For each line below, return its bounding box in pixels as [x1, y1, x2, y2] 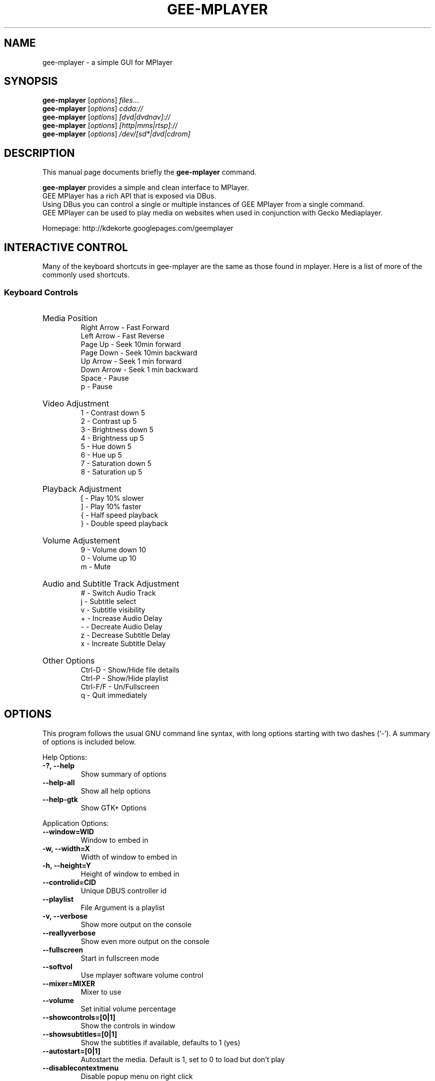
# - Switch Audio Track [80, 588, 156, 597]
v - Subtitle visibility [80, 605, 145, 614]
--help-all [42, 778, 75, 787]
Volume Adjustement [42, 535, 120, 545]
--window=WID [42, 827, 94, 836]
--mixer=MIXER [42, 979, 95, 988]
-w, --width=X [42, 844, 90, 853]
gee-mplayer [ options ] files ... [42, 96, 139, 105]
